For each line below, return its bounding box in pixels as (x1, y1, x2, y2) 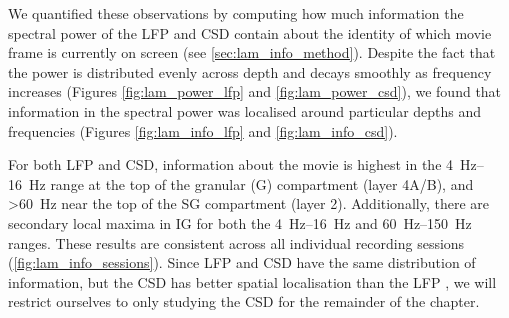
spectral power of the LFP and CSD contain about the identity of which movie (8, 22, 492, 43)
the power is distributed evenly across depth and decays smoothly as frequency (8, 61, 492, 82)
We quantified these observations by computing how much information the (8, 3, 464, 23)
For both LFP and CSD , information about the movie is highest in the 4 (8, 154, 454, 175)
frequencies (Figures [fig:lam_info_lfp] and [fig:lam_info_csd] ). (8, 120, 398, 141)
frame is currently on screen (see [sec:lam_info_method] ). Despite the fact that (8, 42, 496, 63)
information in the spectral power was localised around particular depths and (8, 100, 482, 121)
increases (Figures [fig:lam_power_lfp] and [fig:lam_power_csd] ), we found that (8, 81, 502, 102)
